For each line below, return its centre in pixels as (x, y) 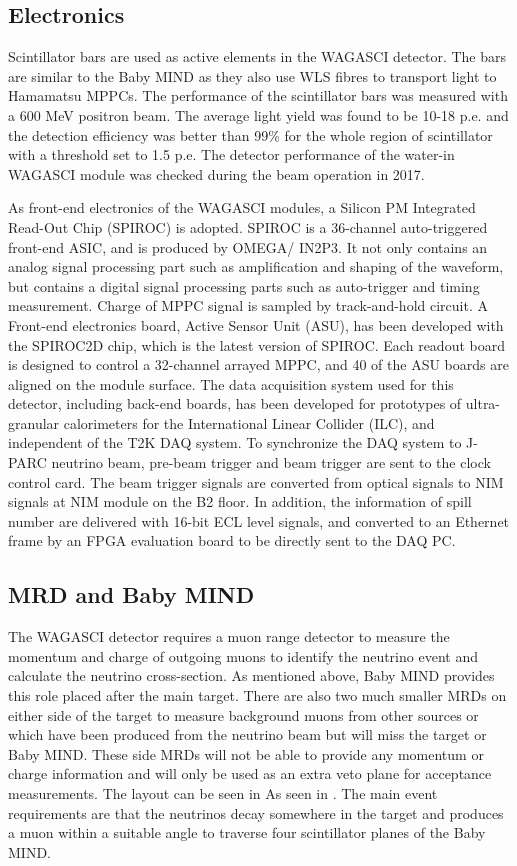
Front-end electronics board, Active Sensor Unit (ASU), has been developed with (256, 324)
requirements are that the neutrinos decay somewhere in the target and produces (256, 812)
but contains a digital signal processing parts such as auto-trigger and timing (244, 285)
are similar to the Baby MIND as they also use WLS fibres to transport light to (252, 75)
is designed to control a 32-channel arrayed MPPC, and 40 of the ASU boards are (258, 364)
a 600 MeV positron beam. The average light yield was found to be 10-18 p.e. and (258, 114)
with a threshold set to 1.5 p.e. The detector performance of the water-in (231, 154)
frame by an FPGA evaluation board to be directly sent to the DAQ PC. (232, 540)
